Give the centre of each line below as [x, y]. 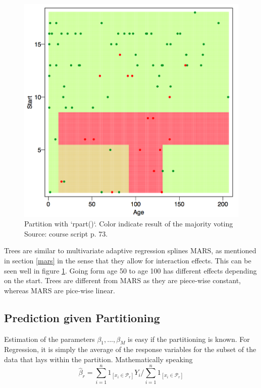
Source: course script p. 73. [66, 233]
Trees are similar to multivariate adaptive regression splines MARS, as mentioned [130, 250]
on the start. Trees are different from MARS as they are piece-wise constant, [122, 280]
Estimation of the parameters [49, 339]
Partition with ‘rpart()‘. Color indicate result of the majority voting [129, 224]
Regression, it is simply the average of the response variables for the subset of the [130, 349]
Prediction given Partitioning [82, 317]
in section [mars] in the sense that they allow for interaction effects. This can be [128, 260]
